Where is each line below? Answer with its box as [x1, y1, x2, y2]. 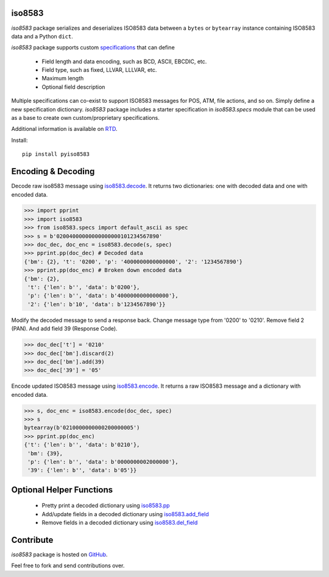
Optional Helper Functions [11, 484, 113, 495]
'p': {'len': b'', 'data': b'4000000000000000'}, [27, 292, 179, 299]
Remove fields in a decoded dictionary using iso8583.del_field [41, 519, 198, 526]
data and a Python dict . [11, 32, 73, 40]
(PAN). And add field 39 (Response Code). [11, 325, 118, 332]
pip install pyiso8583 [22, 151, 90, 158]
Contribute [11, 535, 54, 545]
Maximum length [41, 75, 84, 82]
